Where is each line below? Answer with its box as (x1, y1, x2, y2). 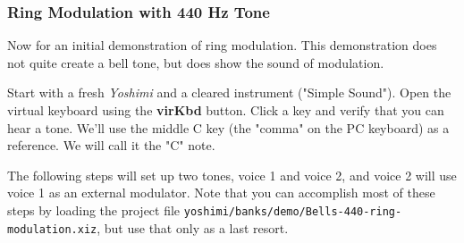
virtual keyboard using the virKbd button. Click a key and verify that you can (7, 101, 444, 119)
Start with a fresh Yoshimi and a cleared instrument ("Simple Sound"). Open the (7, 83, 451, 102)
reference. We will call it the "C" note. (7, 136, 215, 155)
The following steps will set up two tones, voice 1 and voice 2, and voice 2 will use (7, 165, 457, 184)
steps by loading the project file (7, 200, 181, 219)
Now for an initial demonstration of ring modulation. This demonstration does (7, 36, 437, 54)
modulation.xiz (7, 222, 97, 236)
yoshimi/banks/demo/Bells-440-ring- (183, 205, 402, 218)
